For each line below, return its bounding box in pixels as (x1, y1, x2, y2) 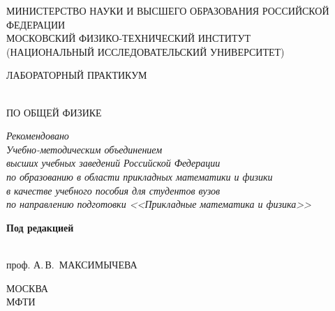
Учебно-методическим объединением (6, 142, 163, 156)
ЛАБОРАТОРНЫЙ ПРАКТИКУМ (6, 68, 147, 82)
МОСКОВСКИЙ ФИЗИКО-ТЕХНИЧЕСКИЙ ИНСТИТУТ (6, 31, 251, 45)
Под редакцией (6, 220, 74, 234)
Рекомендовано (6, 128, 69, 143)
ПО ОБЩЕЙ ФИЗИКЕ (6, 105, 102, 119)
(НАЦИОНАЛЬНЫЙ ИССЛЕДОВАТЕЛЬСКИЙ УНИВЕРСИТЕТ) (6, 44, 285, 59)
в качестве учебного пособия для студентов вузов (6, 183, 220, 197)
